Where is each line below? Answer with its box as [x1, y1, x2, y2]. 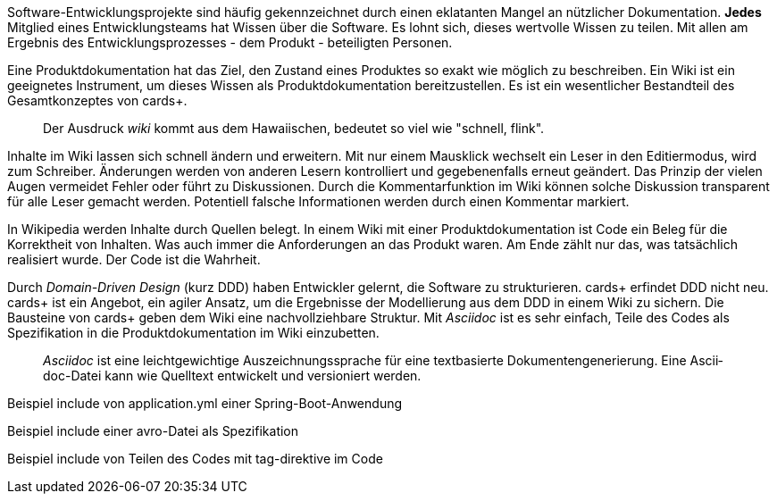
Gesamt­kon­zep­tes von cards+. [7, 93, 188, 108]
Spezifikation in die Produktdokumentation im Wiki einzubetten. [7, 325, 380, 340]
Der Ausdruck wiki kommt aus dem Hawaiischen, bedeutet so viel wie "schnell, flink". [43, 121, 545, 136]
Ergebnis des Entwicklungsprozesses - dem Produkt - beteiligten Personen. [7, 35, 453, 50]
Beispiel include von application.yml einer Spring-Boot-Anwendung [7, 396, 403, 411]
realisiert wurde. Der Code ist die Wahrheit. [7, 252, 261, 267]
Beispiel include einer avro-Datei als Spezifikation [7, 423, 299, 438]
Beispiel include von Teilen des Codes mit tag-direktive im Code [7, 451, 383, 466]
